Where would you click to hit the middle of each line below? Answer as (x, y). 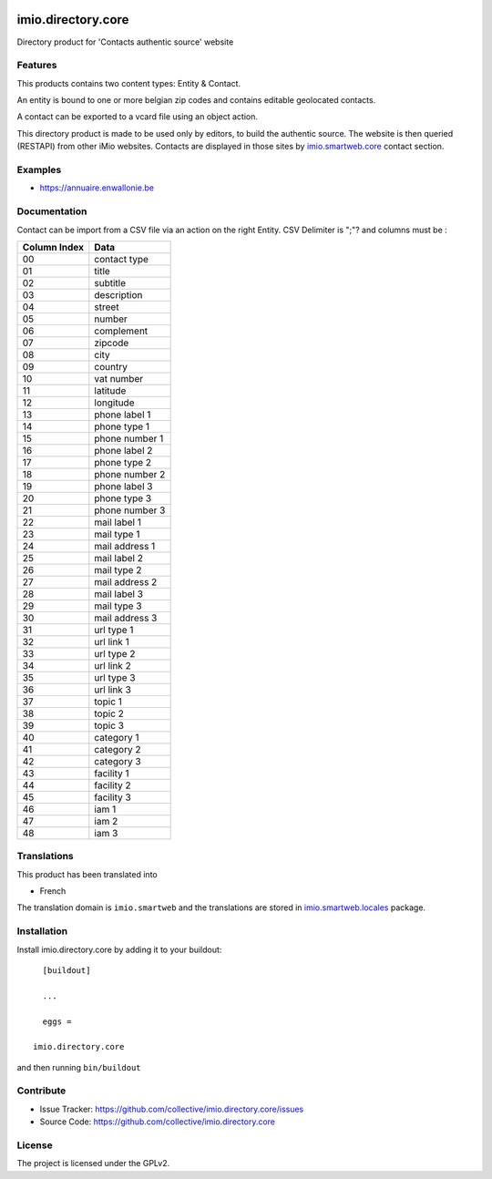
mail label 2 (118, 558)
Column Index (53, 247)
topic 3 (109, 725)
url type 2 (115, 653)
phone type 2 (123, 462)
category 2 (118, 749)
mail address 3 (126, 618)
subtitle (110, 282)
